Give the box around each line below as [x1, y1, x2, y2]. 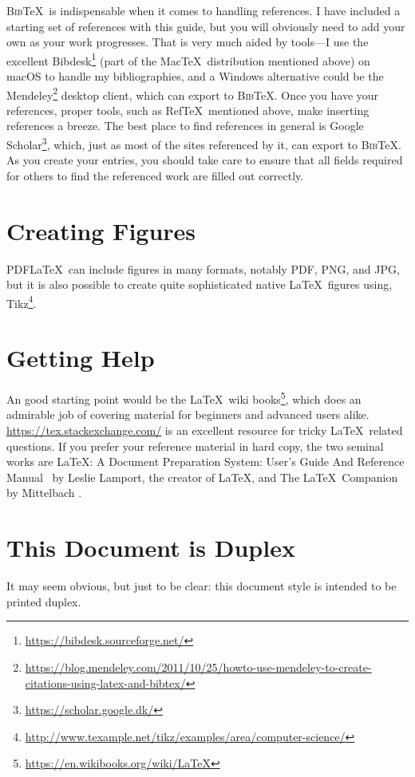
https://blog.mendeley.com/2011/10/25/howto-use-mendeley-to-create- [25, 658, 372, 675]
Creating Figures [6, 214, 196, 247]
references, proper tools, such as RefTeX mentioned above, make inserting [6, 101, 370, 118]
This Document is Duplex [6, 531, 295, 564]
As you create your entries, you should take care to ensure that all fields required [6, 152, 403, 168]
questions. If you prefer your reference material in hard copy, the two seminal [6, 437, 384, 454]
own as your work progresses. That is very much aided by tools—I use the [6, 34, 369, 50]
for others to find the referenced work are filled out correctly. [6, 167, 304, 183]
